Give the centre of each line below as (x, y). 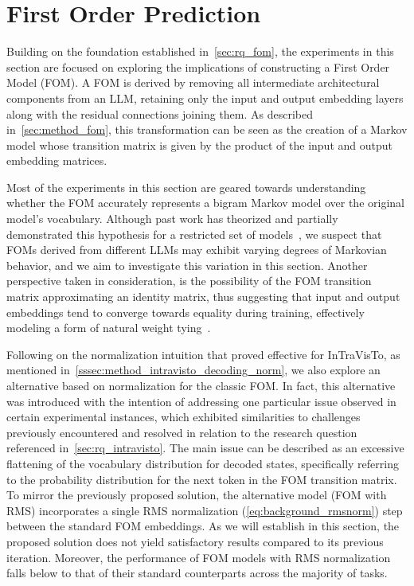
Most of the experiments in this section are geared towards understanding (186, 187)
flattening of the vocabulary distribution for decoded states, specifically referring (203, 463)
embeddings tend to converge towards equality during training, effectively (186, 312)
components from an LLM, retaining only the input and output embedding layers (205, 98)
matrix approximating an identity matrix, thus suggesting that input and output (203, 297)
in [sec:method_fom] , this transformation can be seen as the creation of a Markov (207, 129)
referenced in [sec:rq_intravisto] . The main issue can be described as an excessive (205, 448)
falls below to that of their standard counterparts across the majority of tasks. (197, 573)
